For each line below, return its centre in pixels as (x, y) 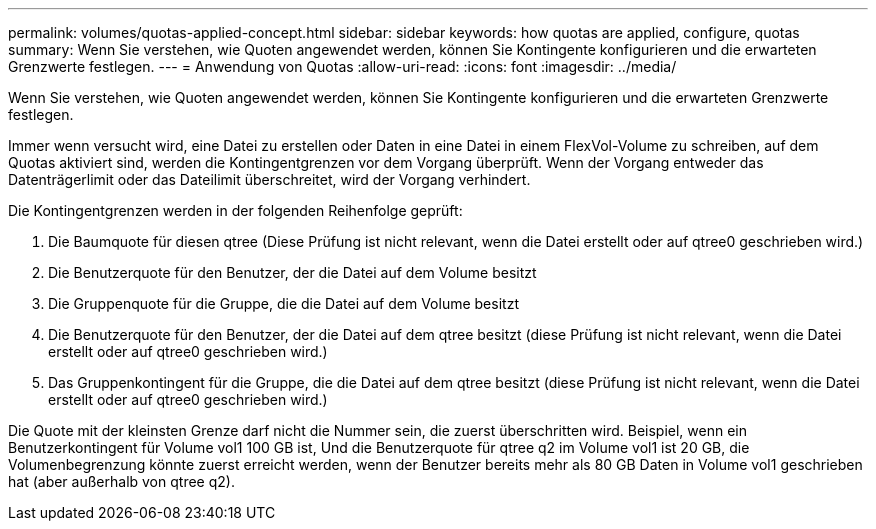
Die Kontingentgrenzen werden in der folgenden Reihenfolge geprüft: (235, 210)
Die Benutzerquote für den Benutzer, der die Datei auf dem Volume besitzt (292, 272)
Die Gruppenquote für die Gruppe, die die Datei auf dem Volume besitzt (283, 303)
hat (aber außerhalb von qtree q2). (121, 481)
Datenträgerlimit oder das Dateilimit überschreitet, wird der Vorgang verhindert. (269, 179)
